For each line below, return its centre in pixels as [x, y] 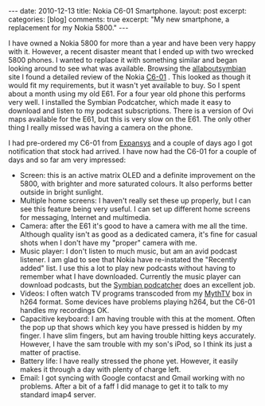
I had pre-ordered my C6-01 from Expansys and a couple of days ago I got [131, 143]
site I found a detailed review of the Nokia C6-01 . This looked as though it [130, 77]
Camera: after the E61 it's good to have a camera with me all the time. [134, 226]
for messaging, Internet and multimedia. [85, 217]
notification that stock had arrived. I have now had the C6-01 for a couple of [132, 151]
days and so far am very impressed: [67, 160]
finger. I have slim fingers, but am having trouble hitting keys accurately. [138, 336]
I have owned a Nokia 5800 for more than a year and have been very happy [132, 43]
